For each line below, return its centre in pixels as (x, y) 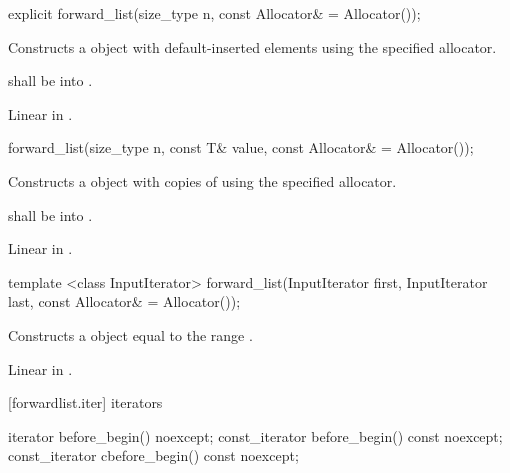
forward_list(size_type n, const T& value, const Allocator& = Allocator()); (241, 147)
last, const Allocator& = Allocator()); (124, 301)
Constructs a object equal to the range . (130, 334)
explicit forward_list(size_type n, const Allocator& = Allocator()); (214, 13)
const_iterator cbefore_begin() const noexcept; (153, 455)
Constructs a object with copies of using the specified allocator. (202, 180)
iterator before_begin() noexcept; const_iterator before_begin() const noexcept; (255, 435)
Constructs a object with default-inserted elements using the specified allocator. (252, 46)
